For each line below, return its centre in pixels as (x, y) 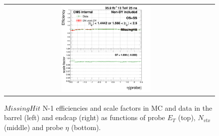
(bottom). (86, 127)
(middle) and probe (34, 127)
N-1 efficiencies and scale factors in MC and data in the (127, 107)
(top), (187, 117)
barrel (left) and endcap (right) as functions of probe (85, 117)
